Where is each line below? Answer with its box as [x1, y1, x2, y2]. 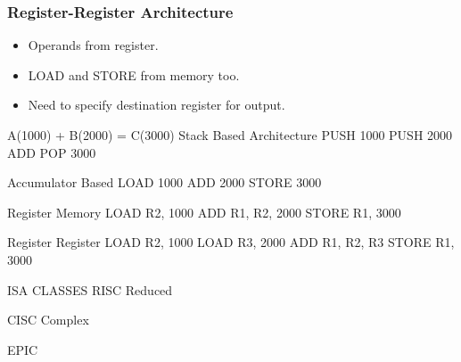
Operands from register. [28, 36, 159, 54]
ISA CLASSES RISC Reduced [7, 280, 173, 299]
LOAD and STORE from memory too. [28, 65, 240, 84]
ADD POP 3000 [7, 143, 96, 161]
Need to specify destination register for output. [28, 95, 285, 114]
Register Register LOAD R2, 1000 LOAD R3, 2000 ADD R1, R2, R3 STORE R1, [7, 233, 455, 251]
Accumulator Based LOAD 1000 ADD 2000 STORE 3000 [7, 173, 322, 192]
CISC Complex [7, 310, 89, 329]
